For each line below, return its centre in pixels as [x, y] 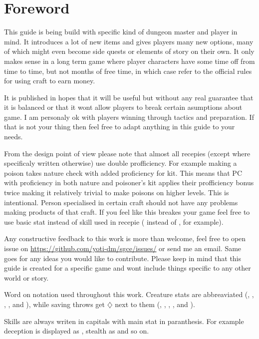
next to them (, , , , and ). [155, 304]
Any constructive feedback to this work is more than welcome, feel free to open [125, 238]
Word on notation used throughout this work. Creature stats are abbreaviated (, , [129, 294]
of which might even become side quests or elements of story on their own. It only [129, 51]
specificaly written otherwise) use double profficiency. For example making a [121, 163]
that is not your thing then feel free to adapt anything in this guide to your [120, 127]
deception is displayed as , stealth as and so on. [77, 331]
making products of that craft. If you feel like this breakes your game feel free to [127, 212]
